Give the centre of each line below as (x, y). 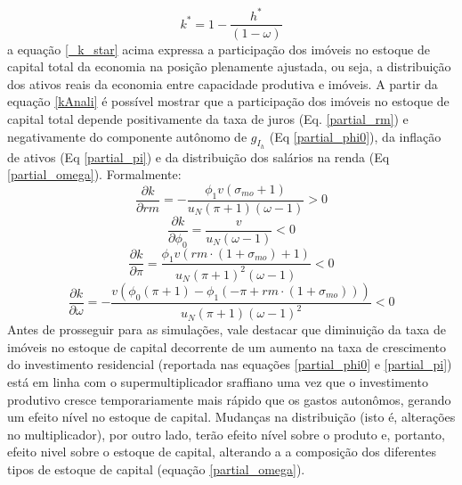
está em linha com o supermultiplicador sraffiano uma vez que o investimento (218, 381)
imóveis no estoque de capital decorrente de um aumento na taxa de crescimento (227, 346)
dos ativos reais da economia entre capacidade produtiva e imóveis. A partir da (223, 83)
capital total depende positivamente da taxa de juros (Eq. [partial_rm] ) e (208, 118)
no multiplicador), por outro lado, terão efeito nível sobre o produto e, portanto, (226, 434)
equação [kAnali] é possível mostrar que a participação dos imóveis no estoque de (228, 101)
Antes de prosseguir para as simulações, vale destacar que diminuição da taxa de (227, 329)
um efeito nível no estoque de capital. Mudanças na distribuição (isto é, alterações (231, 417)
